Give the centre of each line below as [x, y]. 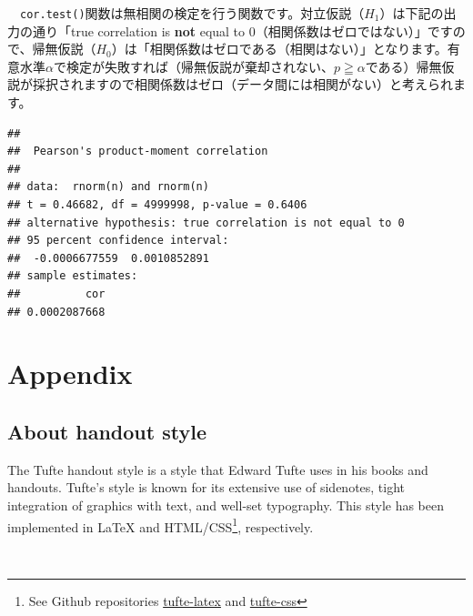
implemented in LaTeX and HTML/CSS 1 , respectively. [161, 525]
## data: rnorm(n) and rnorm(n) [108, 187]
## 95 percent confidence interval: [118, 241]
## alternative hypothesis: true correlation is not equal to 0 [206, 222]
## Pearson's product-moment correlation [138, 151]
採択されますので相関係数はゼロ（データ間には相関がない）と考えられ [242, 84]
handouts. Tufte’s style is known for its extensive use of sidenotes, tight [206, 487]
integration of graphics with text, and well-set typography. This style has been [226, 505]
